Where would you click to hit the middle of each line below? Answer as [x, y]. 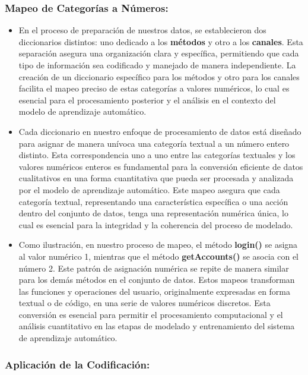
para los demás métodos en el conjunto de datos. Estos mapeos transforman [157, 280]
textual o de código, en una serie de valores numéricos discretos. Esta [145, 303]
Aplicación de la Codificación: [77, 364]
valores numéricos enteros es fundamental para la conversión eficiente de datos [161, 166]
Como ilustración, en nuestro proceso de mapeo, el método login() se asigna [158, 245]
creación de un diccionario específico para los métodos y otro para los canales [159, 76]
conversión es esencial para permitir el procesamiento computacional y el [151, 314]
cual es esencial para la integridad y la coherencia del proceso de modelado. [156, 224]
